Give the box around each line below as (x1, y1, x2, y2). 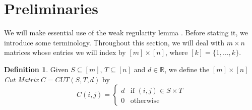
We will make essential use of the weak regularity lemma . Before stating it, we (4, 27, 248, 38)
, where (165, 47, 188, 58)
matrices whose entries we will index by (4, 47, 126, 58)
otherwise (130, 97, 160, 105)
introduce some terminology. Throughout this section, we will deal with (4, 37, 225, 47)
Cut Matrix (4, 74, 39, 84)
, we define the (164, 64, 210, 74)
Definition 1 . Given (4, 64, 69, 74)
